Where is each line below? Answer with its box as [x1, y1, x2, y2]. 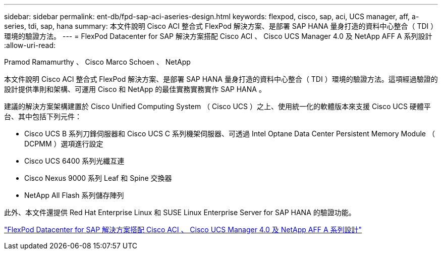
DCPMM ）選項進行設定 [24, 139, 103, 148]
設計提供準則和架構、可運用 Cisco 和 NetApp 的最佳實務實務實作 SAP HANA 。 [4, 85, 266, 93]
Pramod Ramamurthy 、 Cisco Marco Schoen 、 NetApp [4, 58, 191, 66]
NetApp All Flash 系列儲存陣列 [24, 191, 124, 199]
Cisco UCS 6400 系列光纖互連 [24, 157, 125, 165]
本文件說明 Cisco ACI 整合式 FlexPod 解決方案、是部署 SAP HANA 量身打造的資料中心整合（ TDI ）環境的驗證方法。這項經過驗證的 [4, 75, 438, 83]
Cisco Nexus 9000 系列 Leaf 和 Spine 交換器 [24, 174, 172, 182]
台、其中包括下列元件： [4, 112, 82, 121]
